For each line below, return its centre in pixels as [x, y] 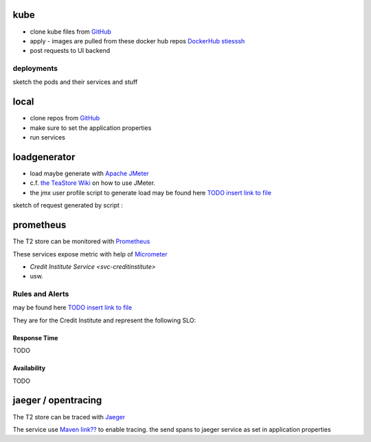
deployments [35, 69]
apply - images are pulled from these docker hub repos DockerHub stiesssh [137, 41]
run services [47, 137]
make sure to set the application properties [91, 128]
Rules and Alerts [41, 294]
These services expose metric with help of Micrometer [90, 254]
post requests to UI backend [70, 51]
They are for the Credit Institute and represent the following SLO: [104, 320]
